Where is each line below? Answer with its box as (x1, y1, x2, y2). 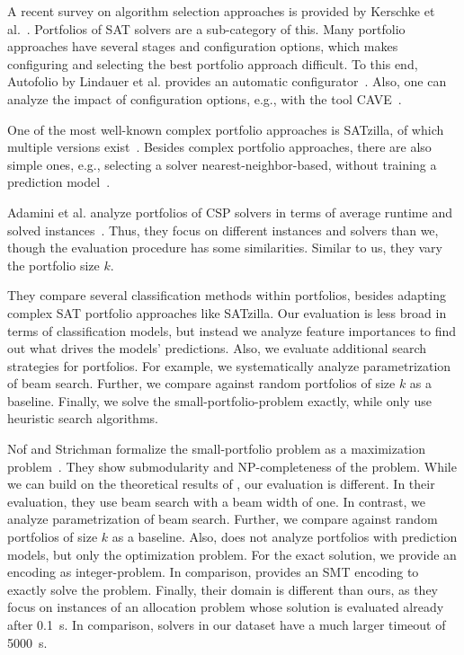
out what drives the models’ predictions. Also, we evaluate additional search (7, 339, 426, 358)
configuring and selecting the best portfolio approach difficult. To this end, (7, 54, 418, 73)
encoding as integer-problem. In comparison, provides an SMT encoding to (7, 562, 419, 581)
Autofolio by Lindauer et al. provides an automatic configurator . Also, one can (7, 72, 447, 91)
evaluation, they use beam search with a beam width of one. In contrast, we (7, 491, 425, 510)
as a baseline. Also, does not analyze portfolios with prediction (112, 527, 458, 546)
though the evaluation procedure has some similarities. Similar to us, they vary (7, 238, 442, 257)
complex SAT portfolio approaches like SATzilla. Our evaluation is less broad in (7, 303, 447, 322)
